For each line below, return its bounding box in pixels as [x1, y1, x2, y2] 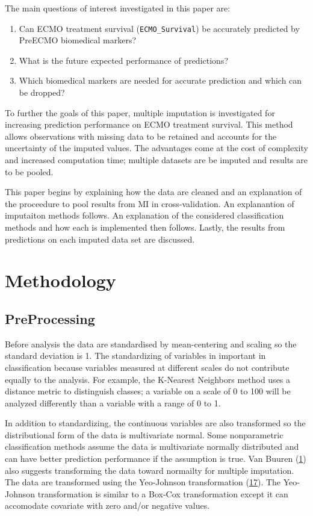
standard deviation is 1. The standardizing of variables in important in [5, 349, 266, 362]
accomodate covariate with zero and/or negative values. [5, 499, 210, 512]
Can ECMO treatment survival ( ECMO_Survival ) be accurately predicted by [19, 22, 300, 34]
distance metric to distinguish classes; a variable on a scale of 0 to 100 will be [5, 385, 291, 397]
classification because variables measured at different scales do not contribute [5, 361, 290, 373]
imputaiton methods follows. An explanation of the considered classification [5, 209, 284, 222]
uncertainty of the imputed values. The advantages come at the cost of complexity [5, 141, 308, 154]
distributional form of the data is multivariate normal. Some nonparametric [5, 428, 284, 441]
